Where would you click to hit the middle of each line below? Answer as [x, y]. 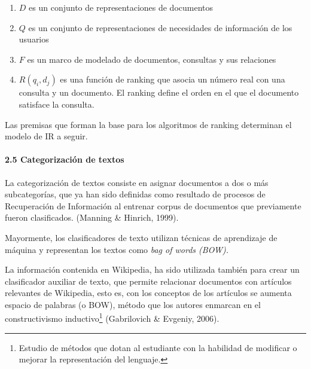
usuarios [34, 39]
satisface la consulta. [57, 104]
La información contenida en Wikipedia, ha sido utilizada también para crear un [152, 269]
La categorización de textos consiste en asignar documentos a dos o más [137, 182]
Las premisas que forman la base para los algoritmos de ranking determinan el [148, 124]
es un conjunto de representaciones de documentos [121, 7]
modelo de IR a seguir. [46, 136]
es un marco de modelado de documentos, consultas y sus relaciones [152, 59]
